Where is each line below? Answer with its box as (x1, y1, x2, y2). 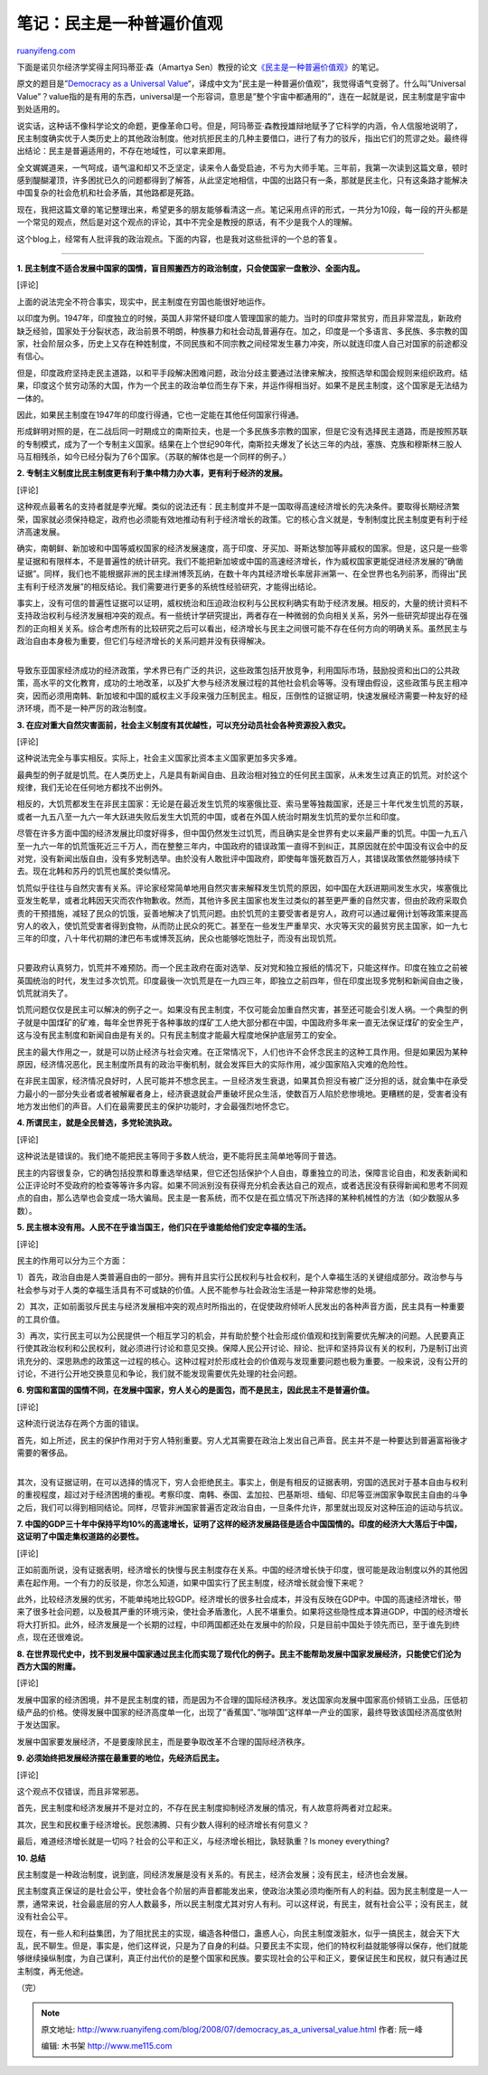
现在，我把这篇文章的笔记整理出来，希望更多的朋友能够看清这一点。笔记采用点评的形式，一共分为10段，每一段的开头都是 (16, 204, 469, 214)
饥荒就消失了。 (16, 987, 72, 999)
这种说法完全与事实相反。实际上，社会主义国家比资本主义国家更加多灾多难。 (16, 753, 302, 763)
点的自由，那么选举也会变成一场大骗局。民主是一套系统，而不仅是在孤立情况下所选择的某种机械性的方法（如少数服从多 (16, 1192, 460, 1203)
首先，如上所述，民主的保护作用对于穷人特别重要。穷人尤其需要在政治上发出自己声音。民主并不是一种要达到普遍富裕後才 (16, 1435, 468, 1445)
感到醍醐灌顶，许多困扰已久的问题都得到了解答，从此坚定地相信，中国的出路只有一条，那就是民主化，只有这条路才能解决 (16, 175, 468, 185)
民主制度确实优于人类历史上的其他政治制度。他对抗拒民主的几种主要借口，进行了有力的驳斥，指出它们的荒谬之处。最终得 (16, 132, 468, 144)
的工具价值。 (16, 1313, 65, 1324)
